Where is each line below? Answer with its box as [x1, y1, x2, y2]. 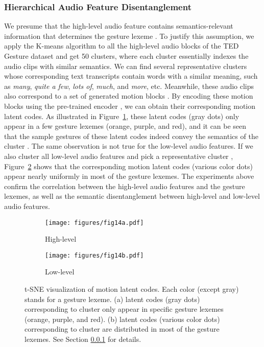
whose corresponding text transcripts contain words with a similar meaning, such [4, 71, 258, 81]
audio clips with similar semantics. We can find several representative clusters [4, 60, 247, 71]
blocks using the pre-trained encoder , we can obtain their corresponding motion [4, 100, 256, 111]
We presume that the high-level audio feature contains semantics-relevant [4, 20, 233, 31]
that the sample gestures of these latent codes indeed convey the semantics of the [4, 130, 258, 141]
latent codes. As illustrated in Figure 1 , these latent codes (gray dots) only [4, 110, 239, 121]
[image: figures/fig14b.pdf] [45, 251, 144, 259]
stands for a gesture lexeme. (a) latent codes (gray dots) [25, 293, 200, 304]
